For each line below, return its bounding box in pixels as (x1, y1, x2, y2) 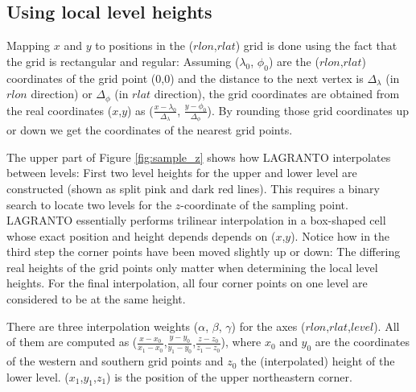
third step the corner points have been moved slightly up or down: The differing (6, 243, 401, 260)
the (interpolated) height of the (241, 353, 395, 369)
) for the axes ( (231, 317, 306, 334)
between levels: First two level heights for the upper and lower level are (6, 164, 357, 181)
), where (220, 333, 262, 350)
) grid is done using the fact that (235, 37, 397, 54)
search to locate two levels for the (6, 196, 172, 213)
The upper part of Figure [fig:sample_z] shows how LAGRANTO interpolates (6, 148, 391, 165)
